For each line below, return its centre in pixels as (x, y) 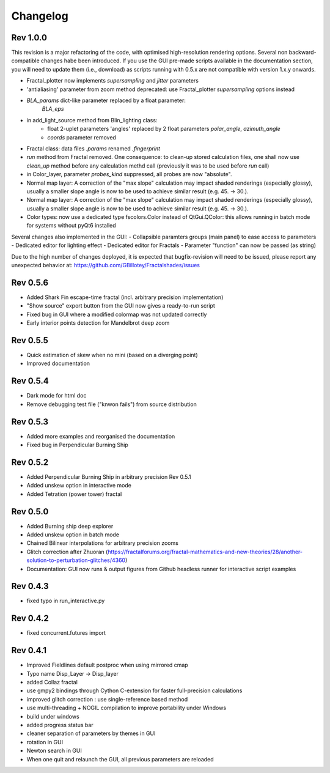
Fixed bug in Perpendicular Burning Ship (77, 445)
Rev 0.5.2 (30, 462)
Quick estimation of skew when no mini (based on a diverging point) (112, 355)
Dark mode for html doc (57, 396)
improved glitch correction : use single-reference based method (107, 699)
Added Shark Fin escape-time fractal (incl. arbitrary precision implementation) (125, 297)
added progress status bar (60, 725)
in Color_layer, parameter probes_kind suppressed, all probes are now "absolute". (129, 174)
